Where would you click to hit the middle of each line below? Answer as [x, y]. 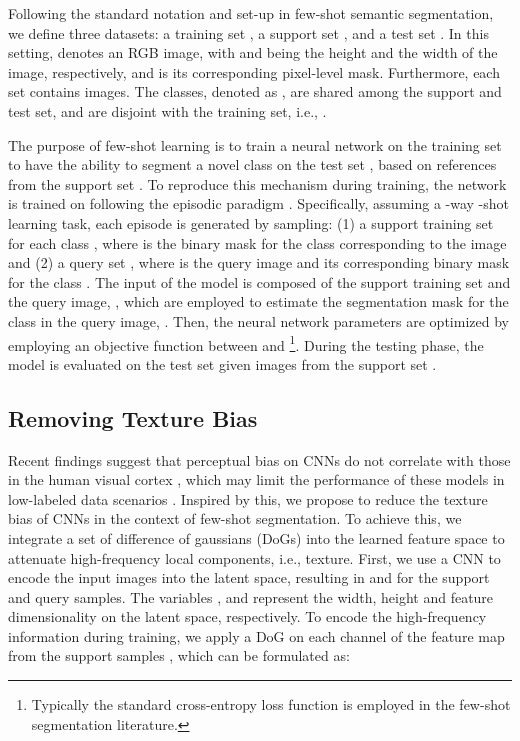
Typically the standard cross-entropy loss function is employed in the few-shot [271, 704]
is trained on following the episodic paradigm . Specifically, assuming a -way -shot [258, 203]
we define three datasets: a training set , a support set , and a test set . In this [248, 32]
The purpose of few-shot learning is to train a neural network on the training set [255, 144]
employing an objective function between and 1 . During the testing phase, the [246, 343]
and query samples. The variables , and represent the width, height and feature [251, 596]
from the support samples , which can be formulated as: [179, 655]
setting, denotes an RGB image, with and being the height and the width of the [253, 52]
